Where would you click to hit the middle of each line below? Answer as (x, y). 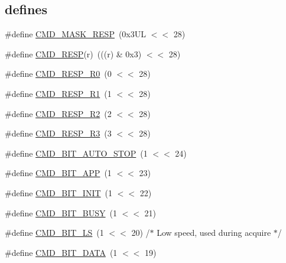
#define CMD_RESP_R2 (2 (58, 113)
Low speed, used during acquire (214, 233)
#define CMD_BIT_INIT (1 (58, 192)
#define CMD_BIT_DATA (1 (61, 252)
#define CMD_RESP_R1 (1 (58, 93)
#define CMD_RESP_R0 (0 (58, 74)
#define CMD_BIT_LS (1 (54, 233)
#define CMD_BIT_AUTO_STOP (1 (76, 153)
